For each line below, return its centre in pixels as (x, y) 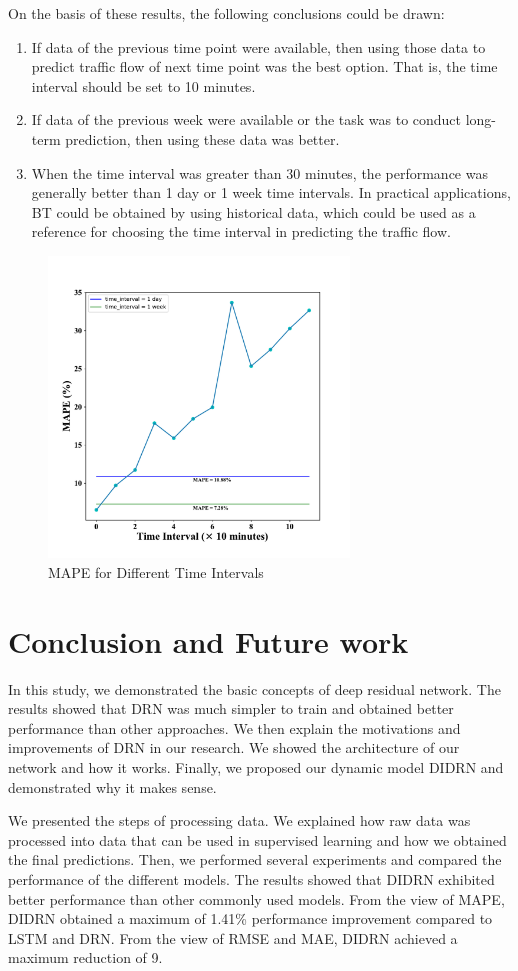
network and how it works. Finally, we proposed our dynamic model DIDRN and (256, 766)
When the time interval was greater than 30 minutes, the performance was (259, 172)
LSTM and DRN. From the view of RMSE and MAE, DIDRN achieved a (233, 937)
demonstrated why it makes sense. (112, 786)
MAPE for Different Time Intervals (156, 571)
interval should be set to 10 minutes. (143, 85)
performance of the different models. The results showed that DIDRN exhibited (251, 878)
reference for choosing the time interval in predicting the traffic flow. (241, 231)
